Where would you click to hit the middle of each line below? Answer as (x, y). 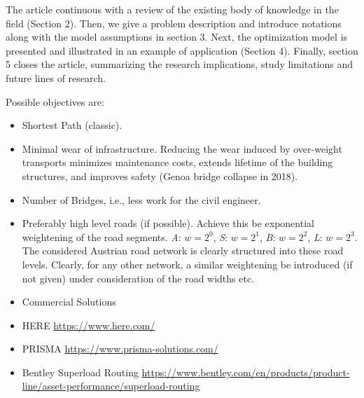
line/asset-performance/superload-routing (111, 386)
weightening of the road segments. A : (101, 236)
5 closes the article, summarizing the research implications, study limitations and (180, 64)
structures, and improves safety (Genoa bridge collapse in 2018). (160, 176)
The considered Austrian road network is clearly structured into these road (183, 251)
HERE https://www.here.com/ (89, 325)
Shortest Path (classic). (72, 125)
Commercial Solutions (69, 302)
